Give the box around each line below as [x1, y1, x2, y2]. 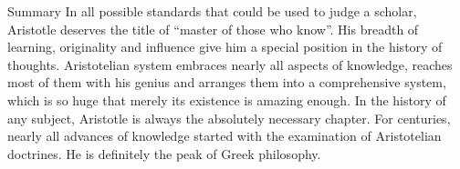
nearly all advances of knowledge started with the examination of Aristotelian [7, 126, 442, 145]
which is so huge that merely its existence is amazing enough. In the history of [7, 90, 446, 109]
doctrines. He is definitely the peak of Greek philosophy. [7, 144, 321, 163]
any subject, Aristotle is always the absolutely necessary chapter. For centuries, [7, 108, 451, 127]
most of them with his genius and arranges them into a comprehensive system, [7, 73, 446, 92]
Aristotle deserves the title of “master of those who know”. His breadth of [7, 19, 419, 38]
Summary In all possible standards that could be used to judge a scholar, [7, 2, 417, 20]
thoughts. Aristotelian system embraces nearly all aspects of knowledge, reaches [7, 55, 453, 74]
